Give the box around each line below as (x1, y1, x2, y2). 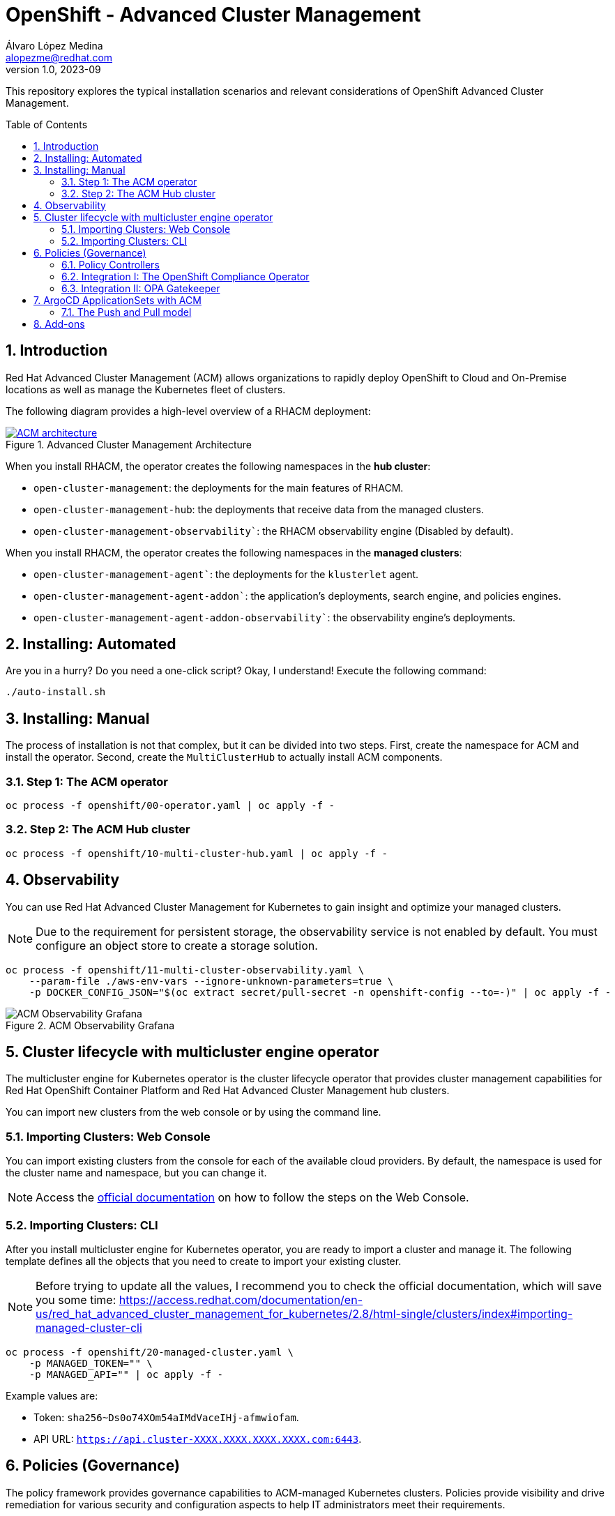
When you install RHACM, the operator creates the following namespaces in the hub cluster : (6, 460, 431, 472)
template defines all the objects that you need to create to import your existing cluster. (6, 1255, 402, 1267)
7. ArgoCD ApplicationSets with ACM (33, 294, 202, 306)
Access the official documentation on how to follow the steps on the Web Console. (36, 1190, 469, 1205)
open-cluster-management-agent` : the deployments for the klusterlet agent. (33, 568, 419, 580)
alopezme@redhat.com (6, 51, 113, 63)
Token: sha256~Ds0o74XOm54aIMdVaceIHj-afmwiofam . (33, 1411, 299, 1423)
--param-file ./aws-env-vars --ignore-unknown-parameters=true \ (29, 975, 394, 987)
